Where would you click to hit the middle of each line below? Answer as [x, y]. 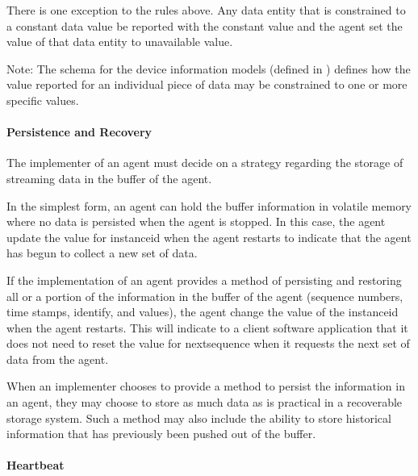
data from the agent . [58, 359]
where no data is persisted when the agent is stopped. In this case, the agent [196, 221]
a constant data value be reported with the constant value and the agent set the [205, 25]
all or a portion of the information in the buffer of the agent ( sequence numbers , [205, 296]
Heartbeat [36, 465]
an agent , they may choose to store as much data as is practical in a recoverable [205, 402]
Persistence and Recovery [79, 132]
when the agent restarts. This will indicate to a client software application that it [207, 327]
